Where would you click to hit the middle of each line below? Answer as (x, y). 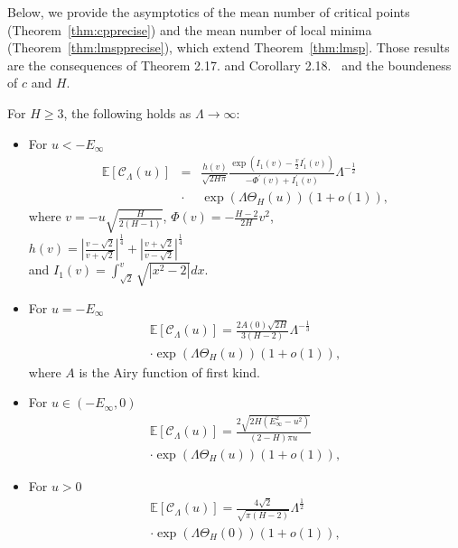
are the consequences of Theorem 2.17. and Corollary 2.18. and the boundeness (229, 65)
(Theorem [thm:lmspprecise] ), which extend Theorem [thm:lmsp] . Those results (229, 47)
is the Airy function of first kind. (169, 372)
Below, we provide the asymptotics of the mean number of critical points (209, 12)
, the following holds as (127, 112)
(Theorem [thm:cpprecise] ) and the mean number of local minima (190, 29)
